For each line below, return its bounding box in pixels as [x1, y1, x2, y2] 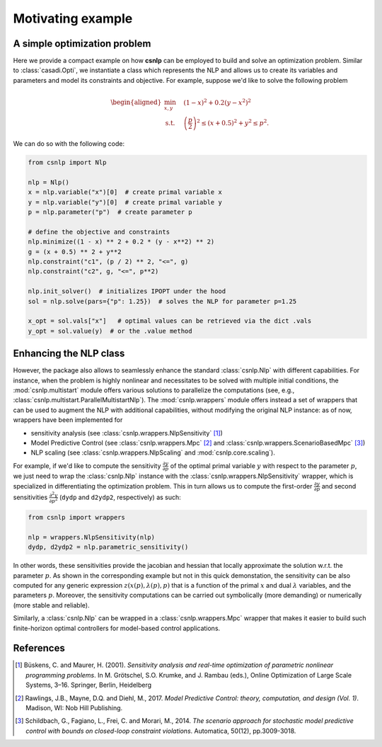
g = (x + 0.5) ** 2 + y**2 [28, 248, 122, 256]
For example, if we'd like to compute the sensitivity [13, 461, 161, 470]
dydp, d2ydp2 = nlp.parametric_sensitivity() [28, 543, 189, 552]
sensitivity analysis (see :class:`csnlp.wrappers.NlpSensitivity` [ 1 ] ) [30, 428, 223, 437]
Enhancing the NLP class [13, 348, 125, 360]
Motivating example [13, 11, 133, 26]
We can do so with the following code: [13, 139, 125, 148]
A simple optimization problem [13, 38, 151, 50]
